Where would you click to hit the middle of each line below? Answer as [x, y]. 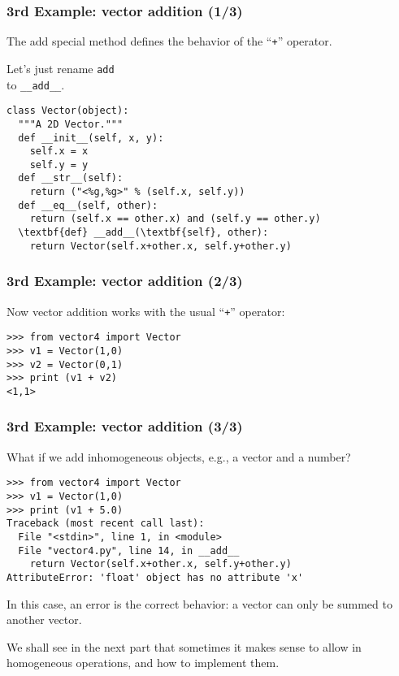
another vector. [44, 620]
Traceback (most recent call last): [106, 524]
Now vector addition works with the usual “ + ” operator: [146, 311]
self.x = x [59, 152]
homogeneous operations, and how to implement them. [143, 663]
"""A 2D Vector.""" [71, 124]
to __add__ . [36, 84]
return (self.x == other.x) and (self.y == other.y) [175, 219]
